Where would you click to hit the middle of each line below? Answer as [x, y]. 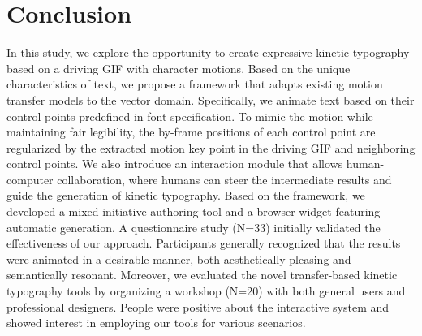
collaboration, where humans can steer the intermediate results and [224, 179]
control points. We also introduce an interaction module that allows [175, 164]
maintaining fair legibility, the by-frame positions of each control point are [191, 132]
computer [30, 179]
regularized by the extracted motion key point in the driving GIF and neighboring [211, 147]
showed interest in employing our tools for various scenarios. [156, 323]
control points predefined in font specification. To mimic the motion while [190, 116]
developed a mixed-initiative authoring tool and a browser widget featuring [194, 211]
